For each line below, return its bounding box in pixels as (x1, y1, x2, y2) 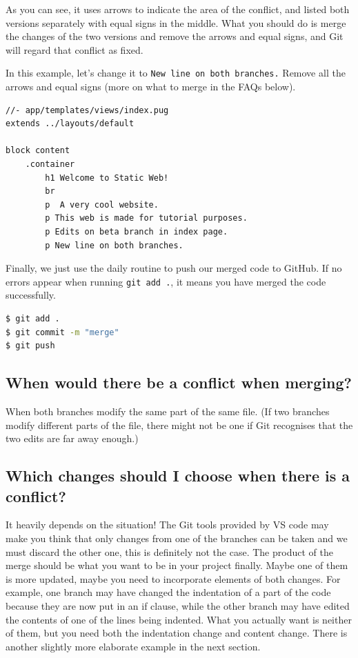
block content (6, 146, 70, 156)
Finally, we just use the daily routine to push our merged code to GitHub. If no (6, 261, 342, 275)
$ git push (6, 341, 55, 351)
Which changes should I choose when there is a (6, 465, 350, 486)
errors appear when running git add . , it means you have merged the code (6, 274, 326, 288)
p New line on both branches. (45, 240, 183, 250)
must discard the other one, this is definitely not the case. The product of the (6, 544, 333, 559)
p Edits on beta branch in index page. (45, 226, 228, 237)
